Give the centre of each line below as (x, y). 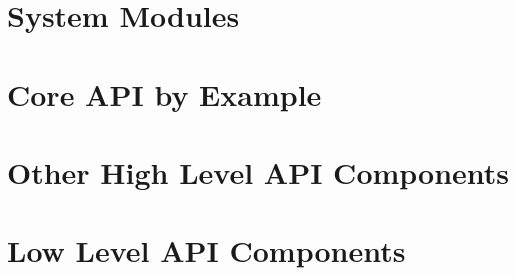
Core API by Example (164, 93)
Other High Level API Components (258, 171)
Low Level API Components (206, 250)
